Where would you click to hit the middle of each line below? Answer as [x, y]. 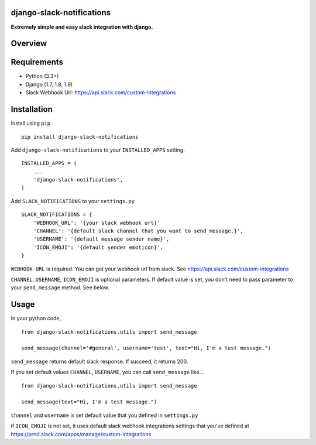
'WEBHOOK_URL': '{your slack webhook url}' [97, 223]
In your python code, [36, 319]
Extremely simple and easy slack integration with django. [82, 27]
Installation [32, 109]
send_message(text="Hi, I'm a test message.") [89, 402]
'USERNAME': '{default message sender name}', [101, 239]
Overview [29, 44]
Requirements [37, 62]
